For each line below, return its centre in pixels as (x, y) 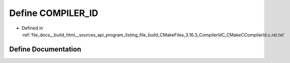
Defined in (32, 28)
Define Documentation (45, 49)
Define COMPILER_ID (54, 13)
